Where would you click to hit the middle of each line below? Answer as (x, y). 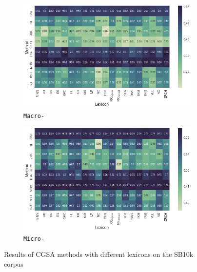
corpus (14, 263)
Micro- (34, 239)
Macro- (34, 116)
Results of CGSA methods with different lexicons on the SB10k (99, 254)
